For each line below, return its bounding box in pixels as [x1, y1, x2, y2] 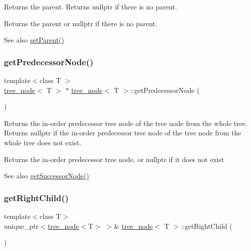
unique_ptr [4, 220, 39, 231]
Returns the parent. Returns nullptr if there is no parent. [4, 1, 177, 11]
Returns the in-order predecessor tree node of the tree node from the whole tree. [4, 118, 248, 128]
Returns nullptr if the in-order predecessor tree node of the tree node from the [4, 127, 241, 138]
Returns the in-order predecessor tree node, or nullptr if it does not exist [4, 154, 224, 164]
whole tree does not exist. [4, 137, 82, 147]
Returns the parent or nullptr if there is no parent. [4, 18, 158, 28]
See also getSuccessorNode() [4, 170, 89, 181]
